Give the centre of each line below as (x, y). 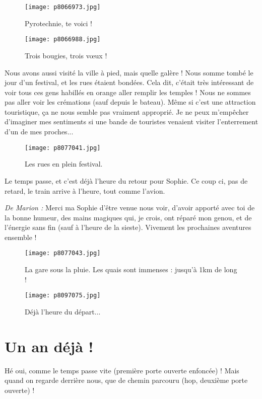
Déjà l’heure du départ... (63, 311)
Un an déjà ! (49, 346)
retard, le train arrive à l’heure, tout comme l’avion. (85, 190)
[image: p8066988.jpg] (63, 39)
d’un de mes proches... (39, 132)
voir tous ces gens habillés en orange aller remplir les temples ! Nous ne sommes (128, 92)
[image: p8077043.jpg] (63, 253)
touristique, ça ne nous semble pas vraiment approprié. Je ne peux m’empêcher (127, 111)
